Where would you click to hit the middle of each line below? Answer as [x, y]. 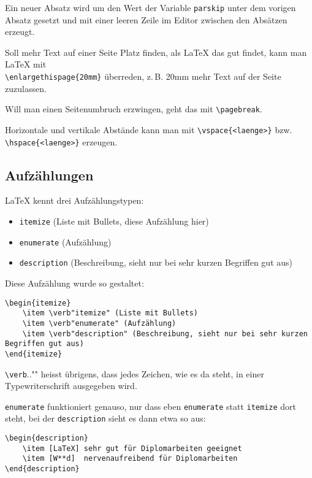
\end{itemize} [34, 354]
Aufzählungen [49, 175]
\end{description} [42, 469]
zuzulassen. [26, 88]
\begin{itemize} [38, 303]
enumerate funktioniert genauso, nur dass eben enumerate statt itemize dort [151, 406]
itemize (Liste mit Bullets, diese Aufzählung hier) [114, 221]
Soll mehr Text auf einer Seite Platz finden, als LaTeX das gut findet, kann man [156, 52]
